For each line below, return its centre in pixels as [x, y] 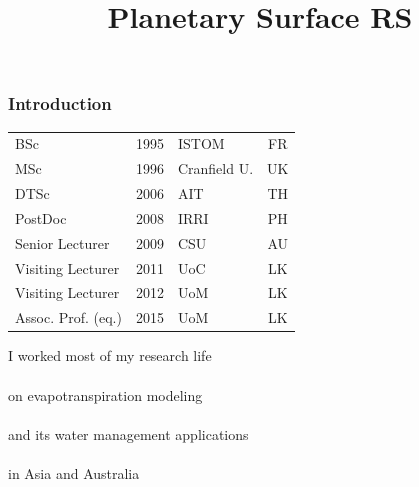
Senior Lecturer [62, 242]
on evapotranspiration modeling [105, 394]
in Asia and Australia [74, 472]
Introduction [60, 103]
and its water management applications [128, 433]
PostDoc [41, 217]
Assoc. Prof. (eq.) [68, 317]
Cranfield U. [215, 168]
